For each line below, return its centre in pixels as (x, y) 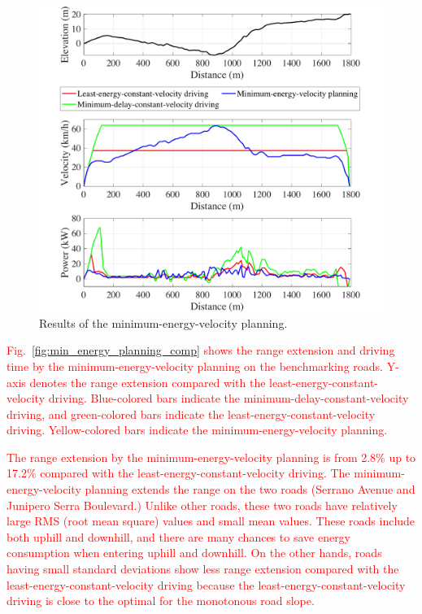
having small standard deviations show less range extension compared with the (203, 569)
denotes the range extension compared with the (148, 382)
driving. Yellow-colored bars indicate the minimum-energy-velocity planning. (197, 430)
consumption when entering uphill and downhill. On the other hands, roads (194, 553)
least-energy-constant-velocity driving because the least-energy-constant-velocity (206, 584)
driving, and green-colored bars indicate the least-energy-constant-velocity (191, 414)
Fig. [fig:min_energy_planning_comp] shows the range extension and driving (201, 350)
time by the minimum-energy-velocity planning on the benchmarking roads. (195, 366)
